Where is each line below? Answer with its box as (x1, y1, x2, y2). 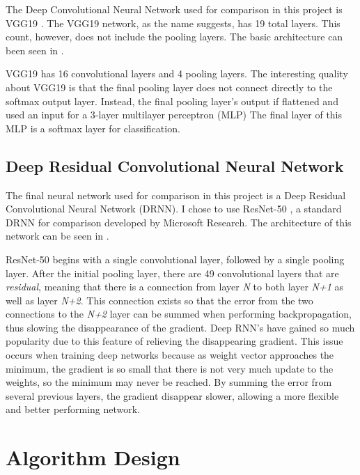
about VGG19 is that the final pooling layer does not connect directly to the (6, 79, 333, 94)
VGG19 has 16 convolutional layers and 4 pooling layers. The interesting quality (6, 66, 348, 81)
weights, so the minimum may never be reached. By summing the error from (6, 375, 332, 389)
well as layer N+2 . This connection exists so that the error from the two (6, 293, 313, 307)
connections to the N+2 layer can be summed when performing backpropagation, (6, 306, 352, 321)
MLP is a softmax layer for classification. (6, 120, 180, 135)
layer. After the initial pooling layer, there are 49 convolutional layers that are (6, 265, 339, 280)
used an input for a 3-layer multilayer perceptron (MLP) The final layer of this (6, 107, 343, 122)
